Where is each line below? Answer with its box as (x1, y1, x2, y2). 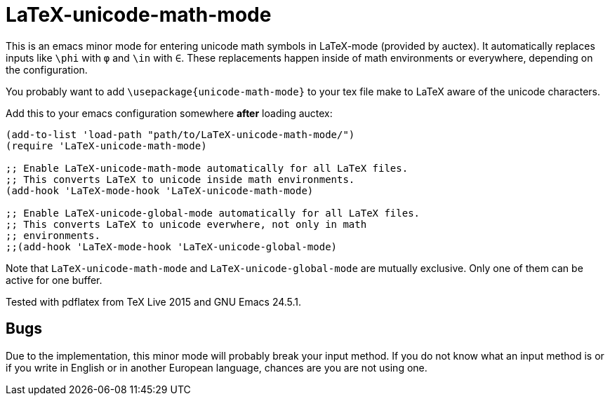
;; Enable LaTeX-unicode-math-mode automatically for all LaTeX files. (6, 162, 409, 174)
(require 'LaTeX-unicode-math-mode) (6, 140, 207, 151)
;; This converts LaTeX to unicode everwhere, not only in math (6, 218, 367, 230)
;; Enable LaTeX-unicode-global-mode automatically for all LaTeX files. (6, 207, 420, 219)
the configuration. (6, 63, 88, 76)
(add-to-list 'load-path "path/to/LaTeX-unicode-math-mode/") (6, 128, 355, 140)
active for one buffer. (6, 273, 102, 286)
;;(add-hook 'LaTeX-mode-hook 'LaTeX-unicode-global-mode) (6, 240, 338, 252)
